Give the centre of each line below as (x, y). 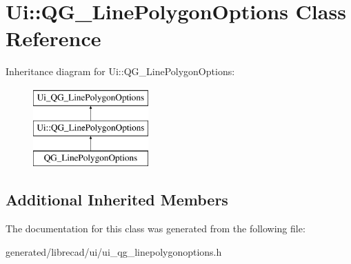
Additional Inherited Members (117, 200)
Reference (53, 38)
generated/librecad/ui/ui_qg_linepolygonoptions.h (114, 251)
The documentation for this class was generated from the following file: (156, 229)
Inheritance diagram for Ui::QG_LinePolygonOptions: (120, 71)
